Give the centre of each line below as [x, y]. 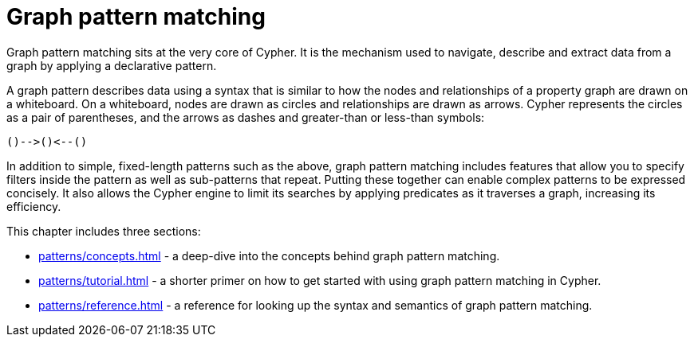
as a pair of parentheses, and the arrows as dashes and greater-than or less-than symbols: [246, 117]
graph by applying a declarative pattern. [112, 65]
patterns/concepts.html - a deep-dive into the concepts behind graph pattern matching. [269, 255]
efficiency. [34, 206]
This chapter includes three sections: [104, 231]
